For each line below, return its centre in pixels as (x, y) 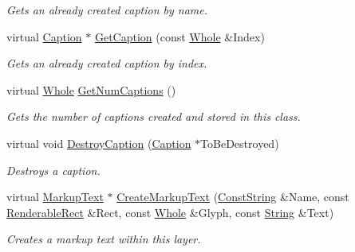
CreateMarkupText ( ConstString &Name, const (233, 197)
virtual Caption (44, 36)
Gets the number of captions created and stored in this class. (154, 116)
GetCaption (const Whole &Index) (179, 36)
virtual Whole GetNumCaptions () (91, 89)
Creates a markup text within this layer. (104, 239)
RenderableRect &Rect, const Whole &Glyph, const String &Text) (170, 212)
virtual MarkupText (55, 197)
